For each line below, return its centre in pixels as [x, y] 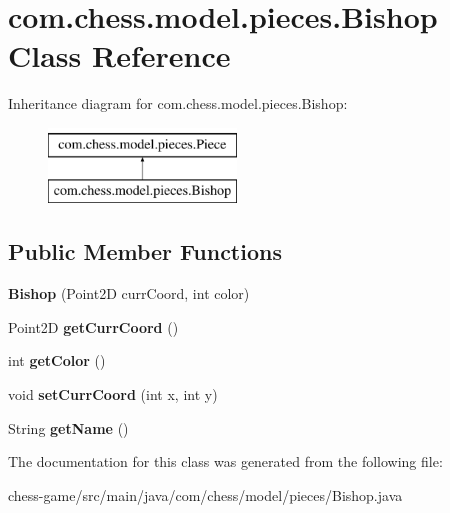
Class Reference [119, 55]
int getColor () [57, 360]
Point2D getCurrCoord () [93, 326]
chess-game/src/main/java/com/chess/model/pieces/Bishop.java [205, 494]
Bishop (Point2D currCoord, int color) [129, 293]
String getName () [68, 427]
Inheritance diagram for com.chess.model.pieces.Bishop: [178, 103]
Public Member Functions [145, 251]
